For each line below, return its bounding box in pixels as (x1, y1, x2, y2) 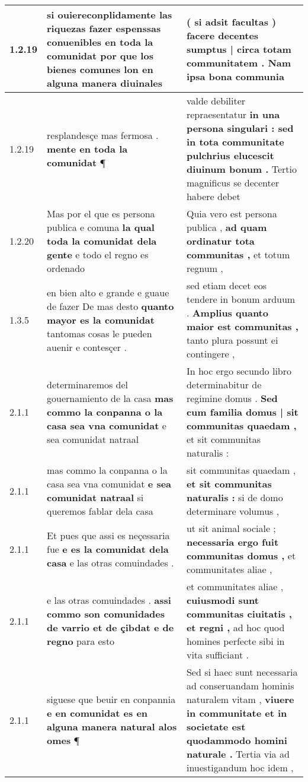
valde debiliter (186, 94, 246, 107)
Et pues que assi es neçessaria (47, 528, 170, 542)
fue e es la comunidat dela (47, 542, 169, 556)
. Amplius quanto (186, 306, 268, 319)
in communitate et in (186, 706, 287, 720)
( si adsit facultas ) (186, 14, 277, 29)
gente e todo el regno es (47, 248, 149, 261)
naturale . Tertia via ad (186, 747, 290, 761)
